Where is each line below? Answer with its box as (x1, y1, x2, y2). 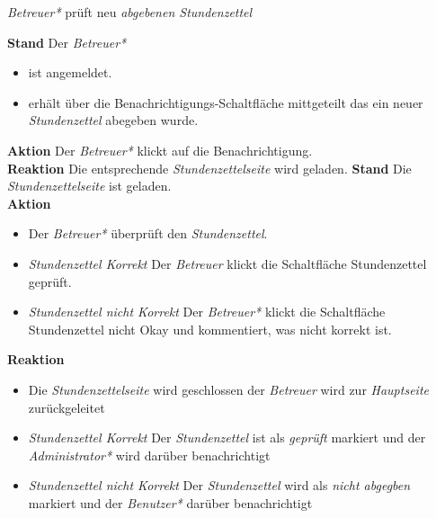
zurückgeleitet (28, 397, 105, 416)
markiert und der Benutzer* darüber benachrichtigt (28, 493, 313, 512)
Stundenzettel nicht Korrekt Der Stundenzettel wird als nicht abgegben (28, 476, 411, 495)
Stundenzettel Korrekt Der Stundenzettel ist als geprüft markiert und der (28, 428, 426, 447)
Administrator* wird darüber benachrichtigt (28, 445, 271, 464)
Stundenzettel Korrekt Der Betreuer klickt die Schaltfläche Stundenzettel (28, 254, 427, 272)
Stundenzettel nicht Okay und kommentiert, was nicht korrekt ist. (28, 319, 392, 338)
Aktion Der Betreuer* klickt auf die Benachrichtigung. (7, 140, 313, 159)
